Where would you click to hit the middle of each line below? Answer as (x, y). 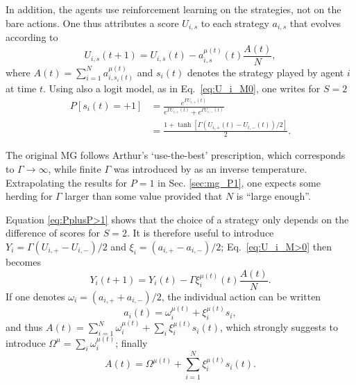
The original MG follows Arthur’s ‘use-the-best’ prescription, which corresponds (176, 155)
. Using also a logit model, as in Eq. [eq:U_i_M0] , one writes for (182, 88)
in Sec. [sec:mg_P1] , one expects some (239, 182)
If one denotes (35, 296)
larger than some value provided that (144, 196)
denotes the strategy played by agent (265, 72)
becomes (24, 261)
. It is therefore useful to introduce (200, 233)
